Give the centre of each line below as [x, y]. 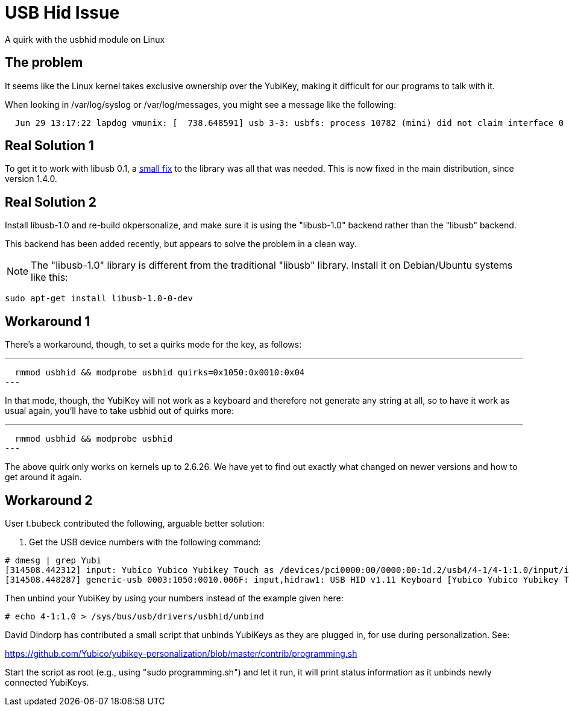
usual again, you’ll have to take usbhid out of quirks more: [120, 411]
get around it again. [43, 477]
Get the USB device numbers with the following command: [145, 542]
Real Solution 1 [49, 146]
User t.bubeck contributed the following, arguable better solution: [135, 523]
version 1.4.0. [31, 179]
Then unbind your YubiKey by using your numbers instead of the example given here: [174, 598]
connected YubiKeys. [47, 682]
